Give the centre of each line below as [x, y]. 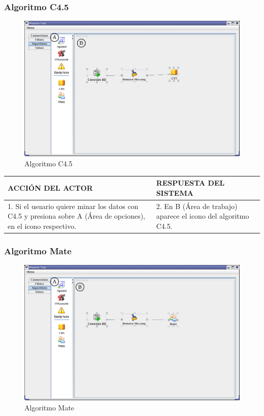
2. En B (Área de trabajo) [197, 206]
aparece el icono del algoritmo [203, 216]
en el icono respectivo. [42, 226]
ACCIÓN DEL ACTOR [50, 187]
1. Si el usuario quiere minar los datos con [73, 206]
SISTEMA [175, 192]
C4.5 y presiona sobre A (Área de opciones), [76, 216]
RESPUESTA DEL [190, 183]
